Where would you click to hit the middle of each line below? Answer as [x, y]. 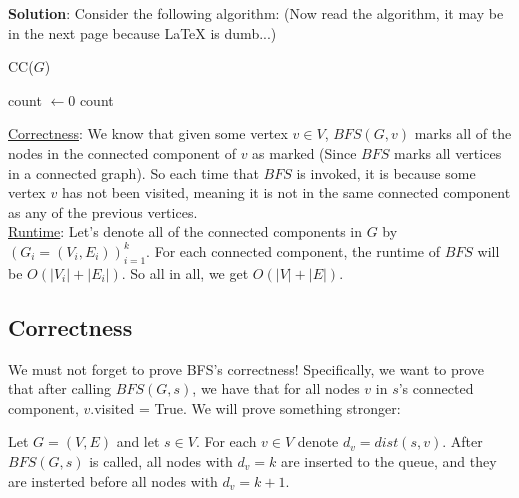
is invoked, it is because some [386, 172]
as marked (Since [304, 152]
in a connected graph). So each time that [133, 172]
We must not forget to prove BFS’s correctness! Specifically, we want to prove [246, 368]
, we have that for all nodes [276, 388]
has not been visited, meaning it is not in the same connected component [286, 192]
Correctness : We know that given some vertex [148, 133]
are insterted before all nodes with [113, 480]
